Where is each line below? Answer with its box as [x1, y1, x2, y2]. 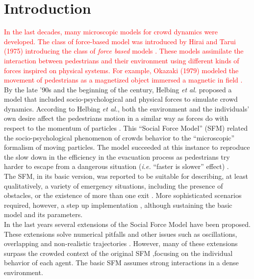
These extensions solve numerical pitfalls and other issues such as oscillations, [4, 228, 237, 239]
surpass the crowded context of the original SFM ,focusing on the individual [4, 248, 233, 258]
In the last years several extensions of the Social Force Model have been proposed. [4, 219, 251, 229]
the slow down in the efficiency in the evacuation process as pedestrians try [4, 151, 230, 162]
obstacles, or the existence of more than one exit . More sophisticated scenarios [4, 190, 242, 200]
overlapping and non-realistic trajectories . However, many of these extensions [4, 238, 238, 249]
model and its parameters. [4, 209, 83, 220]
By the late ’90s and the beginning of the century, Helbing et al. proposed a [4, 84, 232, 94]
